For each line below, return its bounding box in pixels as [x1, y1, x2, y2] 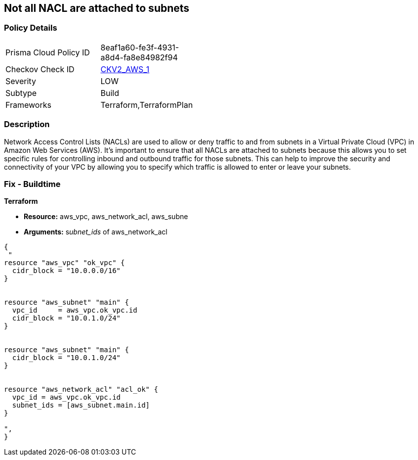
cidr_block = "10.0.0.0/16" [12, 267, 121, 275]
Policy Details [4, 23, 57, 33]
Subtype [5, 88, 37, 98]
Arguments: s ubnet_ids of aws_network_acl [24, 228, 167, 236]
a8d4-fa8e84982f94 [100, 52, 178, 62]
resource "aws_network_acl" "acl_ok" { [4, 385, 158, 394]
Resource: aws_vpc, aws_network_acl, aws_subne [24, 212, 188, 221]
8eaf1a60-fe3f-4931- [100, 42, 179, 52]
